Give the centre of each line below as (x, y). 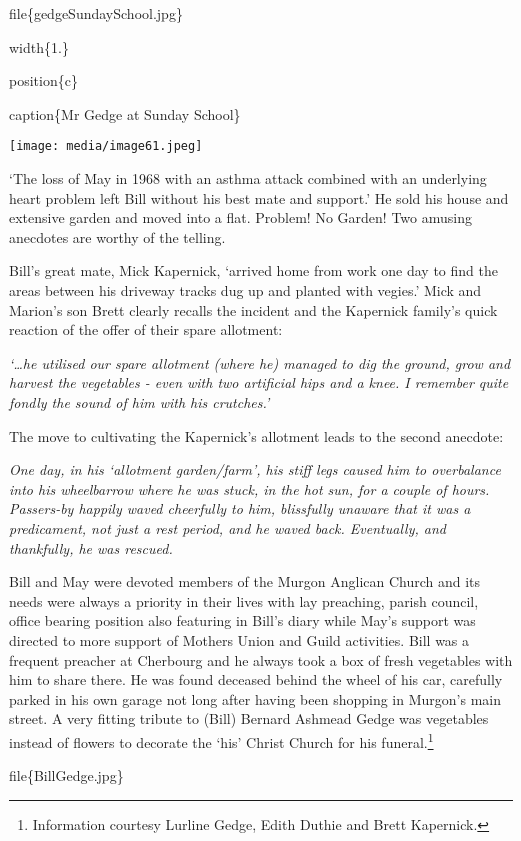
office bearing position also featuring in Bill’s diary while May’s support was (242, 620)
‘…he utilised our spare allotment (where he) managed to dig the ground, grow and (260, 362)
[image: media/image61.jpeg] (106, 146)
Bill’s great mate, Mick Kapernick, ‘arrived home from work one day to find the (253, 270)
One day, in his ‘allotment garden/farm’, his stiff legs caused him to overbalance (255, 469)
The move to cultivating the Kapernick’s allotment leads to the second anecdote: (256, 435)
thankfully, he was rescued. (91, 547)
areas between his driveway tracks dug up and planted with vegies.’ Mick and (245, 290)
